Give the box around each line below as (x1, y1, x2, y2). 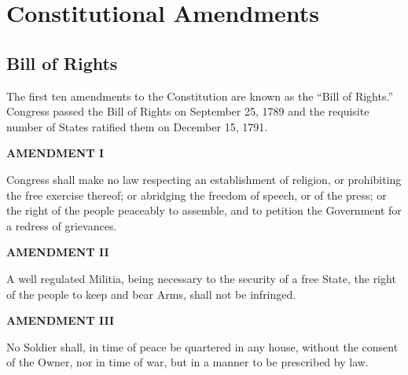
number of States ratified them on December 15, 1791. (6, 118, 268, 134)
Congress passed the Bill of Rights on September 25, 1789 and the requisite (6, 103, 369, 119)
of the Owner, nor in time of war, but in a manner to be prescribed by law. (6, 354, 369, 370)
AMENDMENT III (6, 312, 115, 329)
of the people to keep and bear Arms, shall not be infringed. (6, 285, 296, 302)
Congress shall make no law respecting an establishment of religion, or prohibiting (6, 171, 402, 187)
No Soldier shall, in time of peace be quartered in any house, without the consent (6, 338, 399, 355)
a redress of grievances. (6, 217, 117, 233)
